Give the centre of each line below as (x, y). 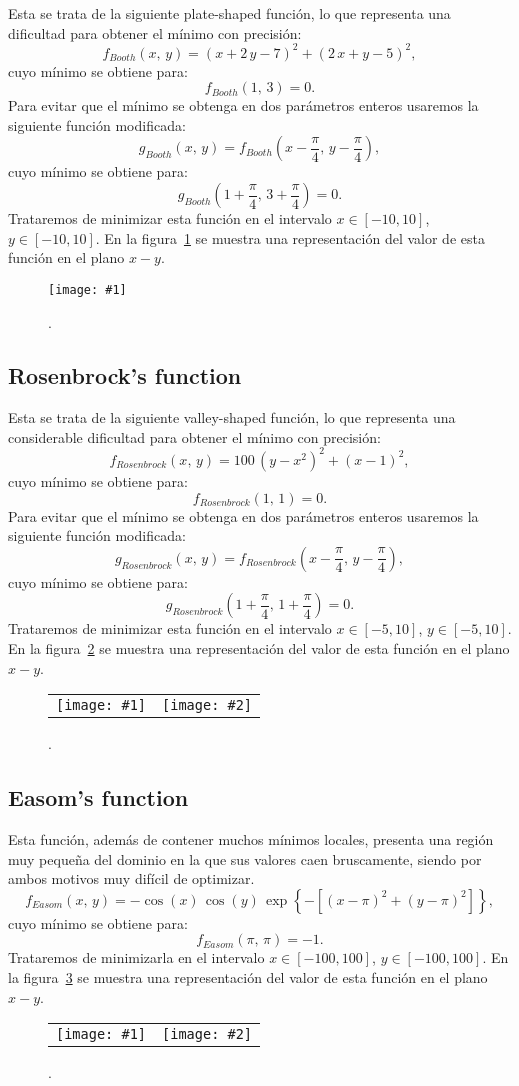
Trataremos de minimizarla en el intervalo (136, 957)
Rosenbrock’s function (125, 375)
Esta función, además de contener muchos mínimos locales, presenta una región (251, 838)
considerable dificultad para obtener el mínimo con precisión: (194, 436)
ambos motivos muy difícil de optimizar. (131, 878)
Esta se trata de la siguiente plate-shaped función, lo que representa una (229, 13)
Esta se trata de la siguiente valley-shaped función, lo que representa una (232, 417)
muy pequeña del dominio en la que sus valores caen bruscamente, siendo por (245, 858)
